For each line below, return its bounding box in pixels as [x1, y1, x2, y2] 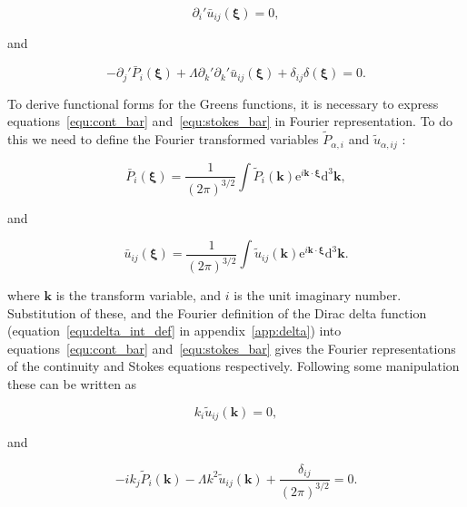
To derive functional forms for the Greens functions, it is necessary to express [7, 93, 439, 112]
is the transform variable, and [55, 286, 222, 305]
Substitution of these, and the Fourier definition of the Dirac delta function [7, 303, 427, 322]
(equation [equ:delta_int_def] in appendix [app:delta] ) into [7, 321, 342, 340]
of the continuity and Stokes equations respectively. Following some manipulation [7, 356, 460, 375]
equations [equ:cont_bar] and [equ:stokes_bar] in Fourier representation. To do [7, 112, 453, 131]
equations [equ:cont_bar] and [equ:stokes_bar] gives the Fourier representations [7, 338, 456, 357]
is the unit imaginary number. [233, 286, 402, 305]
